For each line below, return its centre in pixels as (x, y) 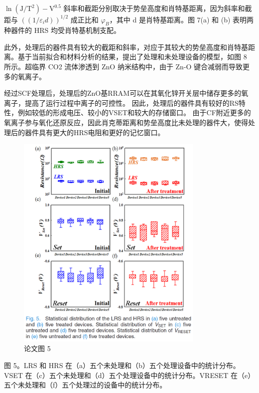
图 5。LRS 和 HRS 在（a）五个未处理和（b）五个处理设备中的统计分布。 (122, 365)
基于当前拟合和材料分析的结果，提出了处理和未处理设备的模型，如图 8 (132, 57)
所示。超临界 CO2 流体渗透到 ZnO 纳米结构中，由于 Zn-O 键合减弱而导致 (124, 67)
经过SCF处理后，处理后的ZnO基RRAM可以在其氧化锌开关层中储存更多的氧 (126, 93)
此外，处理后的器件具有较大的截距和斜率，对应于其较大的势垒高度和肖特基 (126, 47)
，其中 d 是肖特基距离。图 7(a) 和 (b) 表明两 (182, 19)
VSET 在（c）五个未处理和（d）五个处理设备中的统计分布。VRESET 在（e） (129, 375)
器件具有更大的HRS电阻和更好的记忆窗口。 (95, 132)
